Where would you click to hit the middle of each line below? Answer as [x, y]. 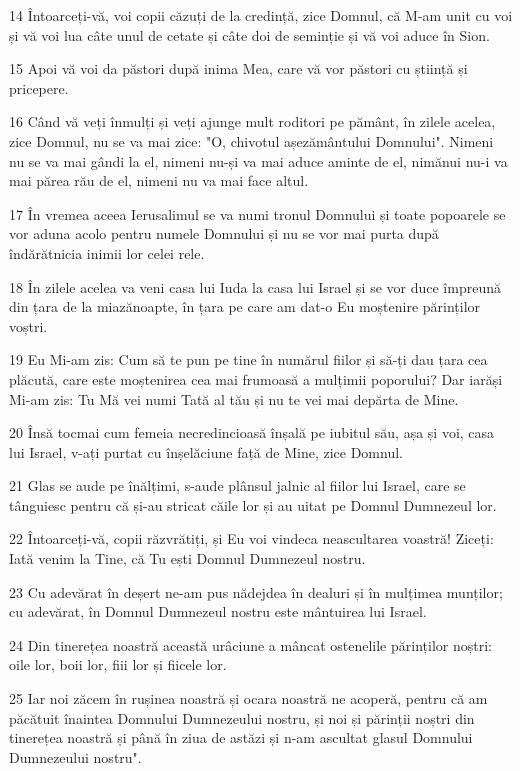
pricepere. [39, 87]
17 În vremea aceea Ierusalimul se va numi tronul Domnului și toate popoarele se [257, 213]
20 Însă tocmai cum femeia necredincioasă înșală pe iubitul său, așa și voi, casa [252, 432]
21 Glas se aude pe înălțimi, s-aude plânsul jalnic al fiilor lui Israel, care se [237, 485]
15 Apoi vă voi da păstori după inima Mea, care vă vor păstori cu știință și [238, 68]
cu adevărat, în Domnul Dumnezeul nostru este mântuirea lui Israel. [218, 611]
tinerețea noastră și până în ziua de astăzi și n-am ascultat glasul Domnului [241, 737]
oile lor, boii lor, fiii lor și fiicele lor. [118, 664]
